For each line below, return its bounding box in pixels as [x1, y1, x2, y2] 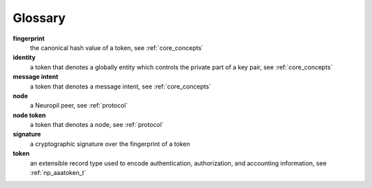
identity [12, 54, 36, 62]
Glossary [12, 10, 66, 25]
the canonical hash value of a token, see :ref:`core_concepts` [30, 43, 204, 51]
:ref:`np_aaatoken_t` [30, 169, 86, 177]
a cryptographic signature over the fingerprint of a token [30, 139, 191, 148]
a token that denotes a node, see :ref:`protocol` [30, 121, 164, 129]
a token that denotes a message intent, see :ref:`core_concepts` [30, 82, 211, 91]
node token [12, 110, 46, 119]
